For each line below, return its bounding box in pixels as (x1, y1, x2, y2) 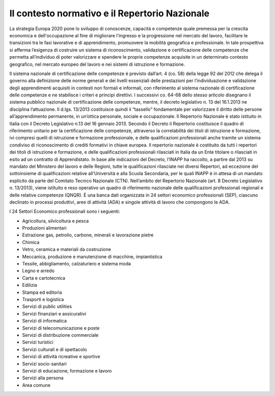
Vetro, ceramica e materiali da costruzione (22, 246, 112, 253)
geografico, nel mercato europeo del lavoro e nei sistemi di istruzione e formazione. (9, 61, 185, 67)
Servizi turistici (22, 339, 53, 345)
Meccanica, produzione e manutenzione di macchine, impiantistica (22, 253, 162, 260)
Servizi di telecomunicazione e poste (22, 325, 100, 331)
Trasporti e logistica (22, 296, 64, 302)
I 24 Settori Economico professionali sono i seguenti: (9, 208, 120, 214)
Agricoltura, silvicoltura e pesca (22, 217, 89, 224)
